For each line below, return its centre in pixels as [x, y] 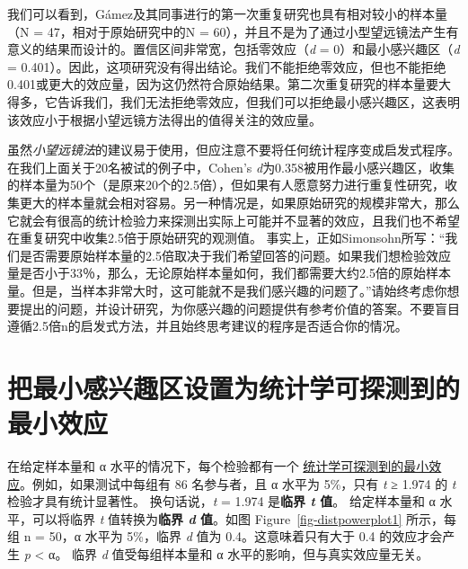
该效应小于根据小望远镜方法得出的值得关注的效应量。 [164, 119]
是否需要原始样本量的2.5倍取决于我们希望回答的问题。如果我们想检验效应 [235, 255]
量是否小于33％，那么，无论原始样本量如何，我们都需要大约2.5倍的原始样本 [229, 273]
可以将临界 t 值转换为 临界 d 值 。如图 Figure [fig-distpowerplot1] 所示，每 [244, 518]
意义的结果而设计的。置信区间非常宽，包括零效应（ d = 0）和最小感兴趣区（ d [234, 49]
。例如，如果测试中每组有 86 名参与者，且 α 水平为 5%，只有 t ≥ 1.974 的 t [238, 483]
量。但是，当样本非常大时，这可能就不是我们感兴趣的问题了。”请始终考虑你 [227, 290]
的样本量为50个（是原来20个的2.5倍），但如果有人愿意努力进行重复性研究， [226, 185]
